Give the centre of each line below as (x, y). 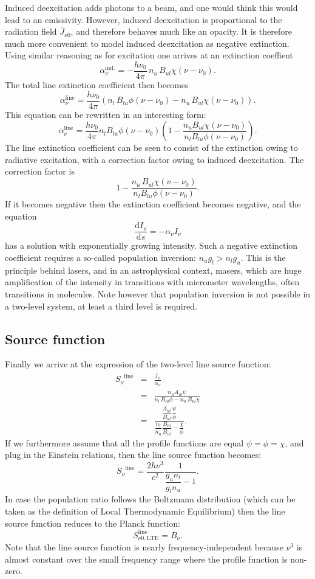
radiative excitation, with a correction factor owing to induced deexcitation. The (154, 159)
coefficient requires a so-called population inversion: (100, 257)
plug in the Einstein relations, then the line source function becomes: (133, 455)
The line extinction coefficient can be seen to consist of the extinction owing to (151, 147)
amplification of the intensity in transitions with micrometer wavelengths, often (152, 282)
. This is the (263, 257)
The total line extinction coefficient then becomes (97, 85)
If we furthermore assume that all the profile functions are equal (124, 442)
